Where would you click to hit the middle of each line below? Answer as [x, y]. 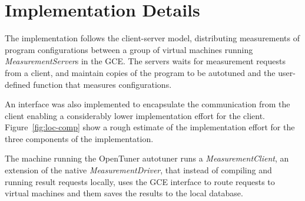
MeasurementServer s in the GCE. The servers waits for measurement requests [145, 61]
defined [18, 84]
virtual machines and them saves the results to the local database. [124, 193]
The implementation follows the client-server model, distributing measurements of [152, 38]
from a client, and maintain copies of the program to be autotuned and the [140, 72]
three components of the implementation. [79, 138]
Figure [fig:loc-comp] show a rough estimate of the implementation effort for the [150, 127]
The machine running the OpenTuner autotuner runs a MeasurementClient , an [147, 158]
